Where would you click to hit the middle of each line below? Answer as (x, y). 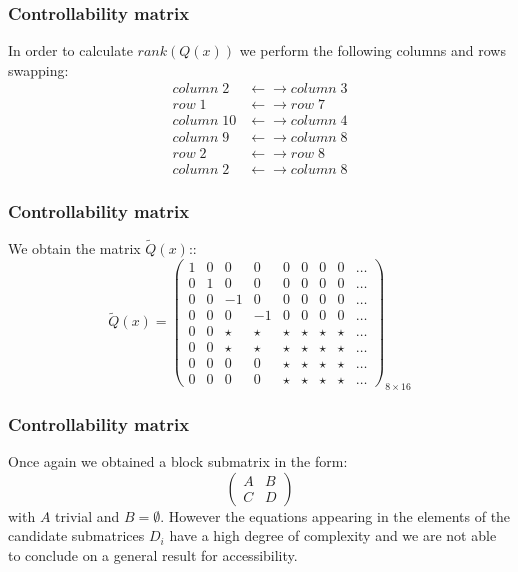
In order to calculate (70, 50)
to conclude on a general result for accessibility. (153, 554)
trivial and (87, 515)
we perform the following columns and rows (372, 50)
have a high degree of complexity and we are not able (333, 535)
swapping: (38, 69)
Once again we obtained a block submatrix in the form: (178, 460)
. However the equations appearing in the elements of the (335, 515)
